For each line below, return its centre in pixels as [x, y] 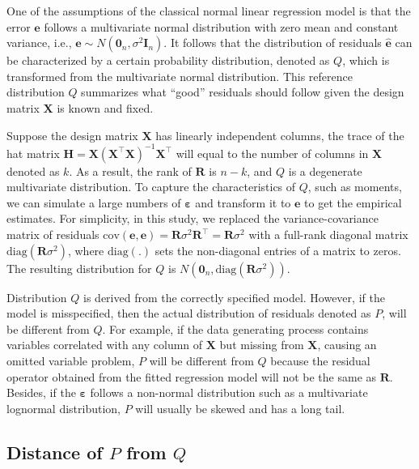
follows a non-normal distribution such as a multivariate [229, 392]
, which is [366, 60]
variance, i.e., [39, 43]
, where [86, 250]
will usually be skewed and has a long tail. [240, 408]
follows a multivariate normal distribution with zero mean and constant [221, 26]
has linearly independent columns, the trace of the [280, 135]
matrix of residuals [53, 234]
